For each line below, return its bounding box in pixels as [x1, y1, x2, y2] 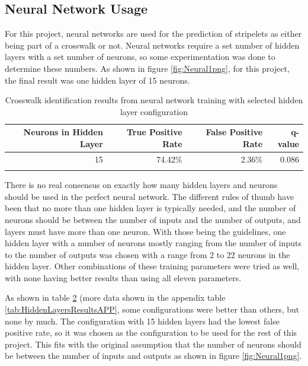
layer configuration [120, 105, 188, 117]
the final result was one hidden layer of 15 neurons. [5, 74, 190, 86]
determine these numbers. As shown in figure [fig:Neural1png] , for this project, [5, 62, 290, 74]
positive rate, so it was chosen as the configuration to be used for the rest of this [5, 326, 297, 339]
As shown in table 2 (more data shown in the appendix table [5, 291, 226, 304]
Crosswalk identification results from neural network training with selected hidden [5, 94, 303, 106]
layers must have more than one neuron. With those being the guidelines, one [5, 225, 286, 237]
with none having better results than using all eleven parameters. [5, 271, 242, 284]
